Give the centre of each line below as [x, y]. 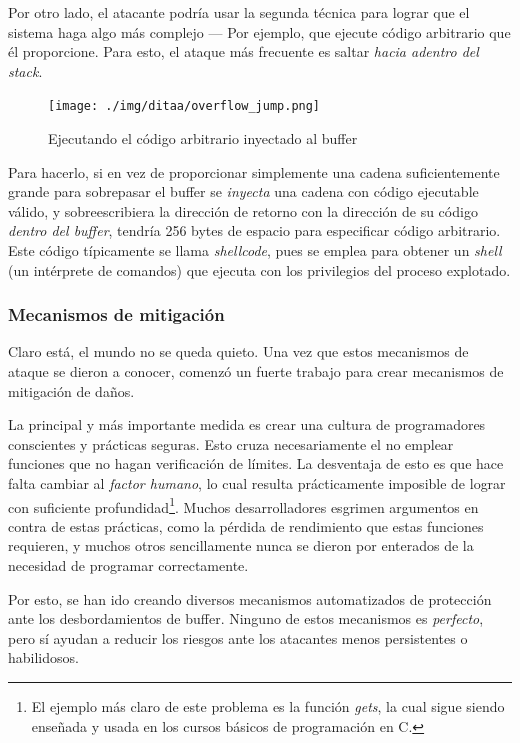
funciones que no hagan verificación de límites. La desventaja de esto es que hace [256, 463]
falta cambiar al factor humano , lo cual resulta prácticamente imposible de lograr [257, 482]
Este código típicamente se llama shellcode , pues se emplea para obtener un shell [255, 250]
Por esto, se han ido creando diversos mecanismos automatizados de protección [250, 598]
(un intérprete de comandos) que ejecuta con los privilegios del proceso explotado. [259, 269]
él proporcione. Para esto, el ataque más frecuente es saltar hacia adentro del [243, 51]
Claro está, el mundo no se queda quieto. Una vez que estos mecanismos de [238, 351]
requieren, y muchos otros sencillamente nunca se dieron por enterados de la [241, 545]
